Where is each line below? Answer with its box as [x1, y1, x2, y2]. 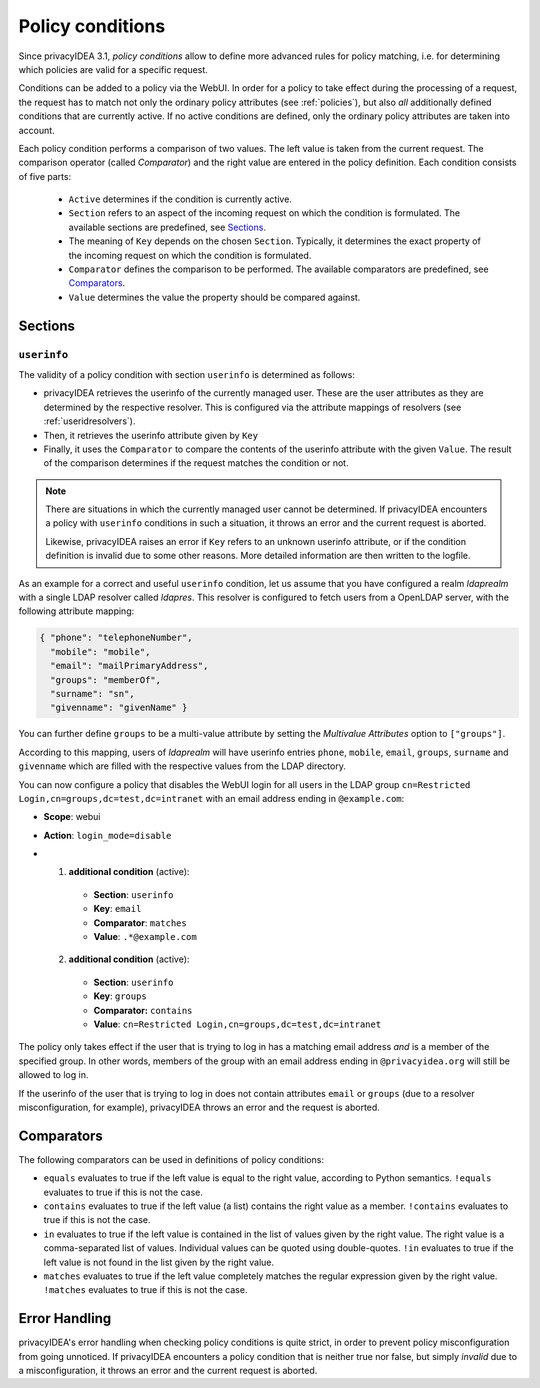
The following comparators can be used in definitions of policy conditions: [18, 1153, 325, 1165]
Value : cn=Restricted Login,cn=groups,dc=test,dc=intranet [93, 1018, 382, 1030]
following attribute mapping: [18, 605, 135, 617]
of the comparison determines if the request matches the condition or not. [43, 457, 349, 469]
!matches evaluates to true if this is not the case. [43, 1284, 248, 1296]
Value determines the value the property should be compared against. [68, 291, 361, 303]
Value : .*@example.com [93, 931, 197, 943]
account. [18, 124, 55, 136]
